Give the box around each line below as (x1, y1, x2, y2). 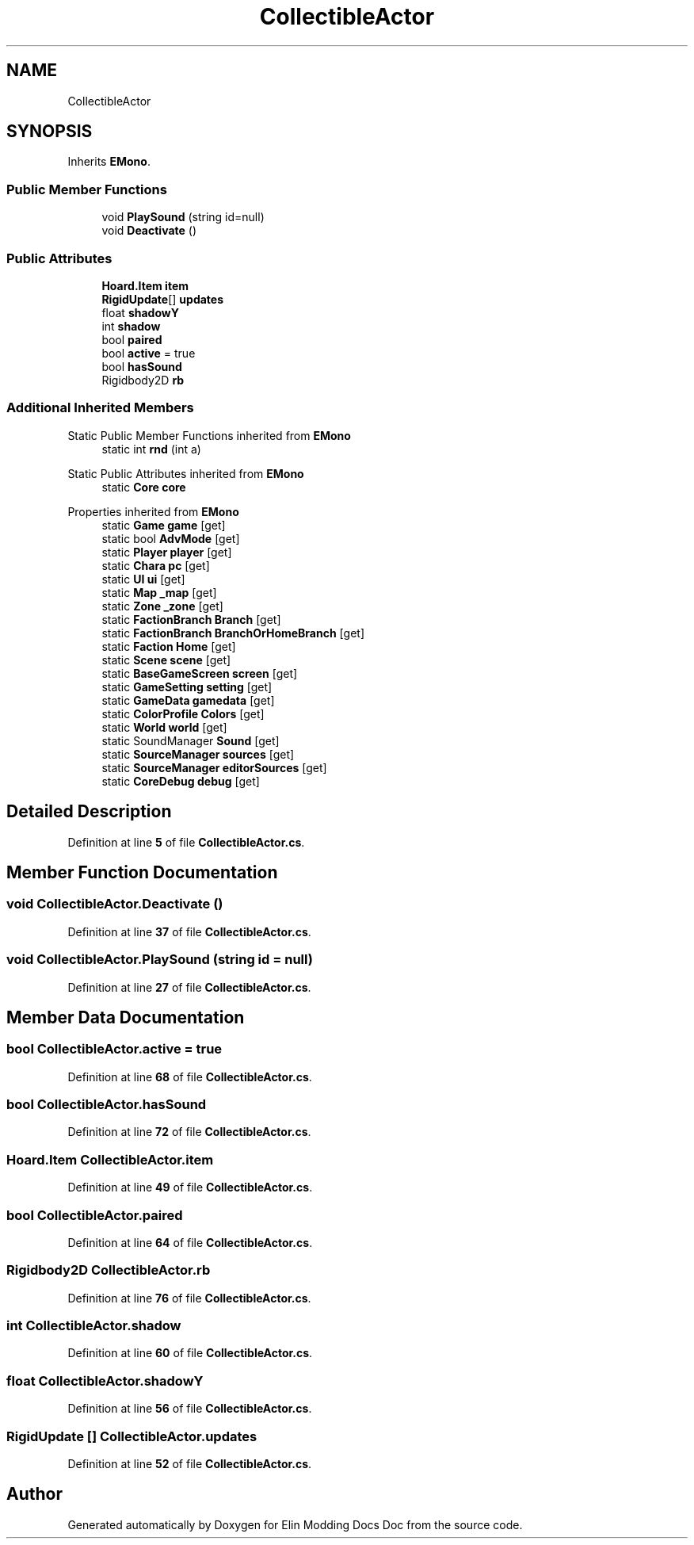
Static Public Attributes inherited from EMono (67, 466, 304, 480)
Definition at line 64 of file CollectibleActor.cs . (67, 1235, 313, 1249)
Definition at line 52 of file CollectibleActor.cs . (67, 1456, 312, 1470)
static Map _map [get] (101, 585, 217, 599)
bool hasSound (101, 359, 182, 373)
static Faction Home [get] (101, 639, 236, 653)
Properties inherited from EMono (67, 504, 239, 518)
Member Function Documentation (6, 862, 278, 882)
